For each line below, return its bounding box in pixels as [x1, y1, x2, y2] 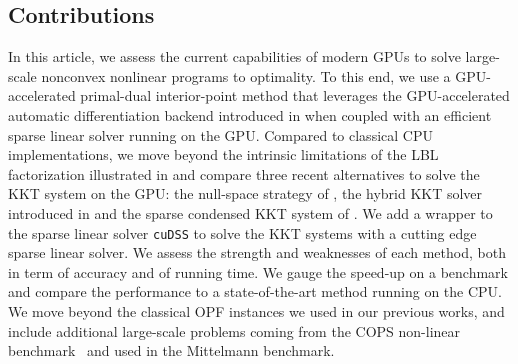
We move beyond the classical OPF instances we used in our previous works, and [8, 300, 505, 321]
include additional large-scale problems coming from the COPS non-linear [8, 320, 461, 341]
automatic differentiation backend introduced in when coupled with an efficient [8, 104, 492, 125]
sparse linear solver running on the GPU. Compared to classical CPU [8, 124, 433, 145]
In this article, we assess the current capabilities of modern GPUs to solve [8, 46, 461, 67]
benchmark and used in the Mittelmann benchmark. [8, 340, 335, 361]
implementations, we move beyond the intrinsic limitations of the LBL [8, 144, 439, 165]
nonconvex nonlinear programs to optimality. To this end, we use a [41, 65, 451, 86]
